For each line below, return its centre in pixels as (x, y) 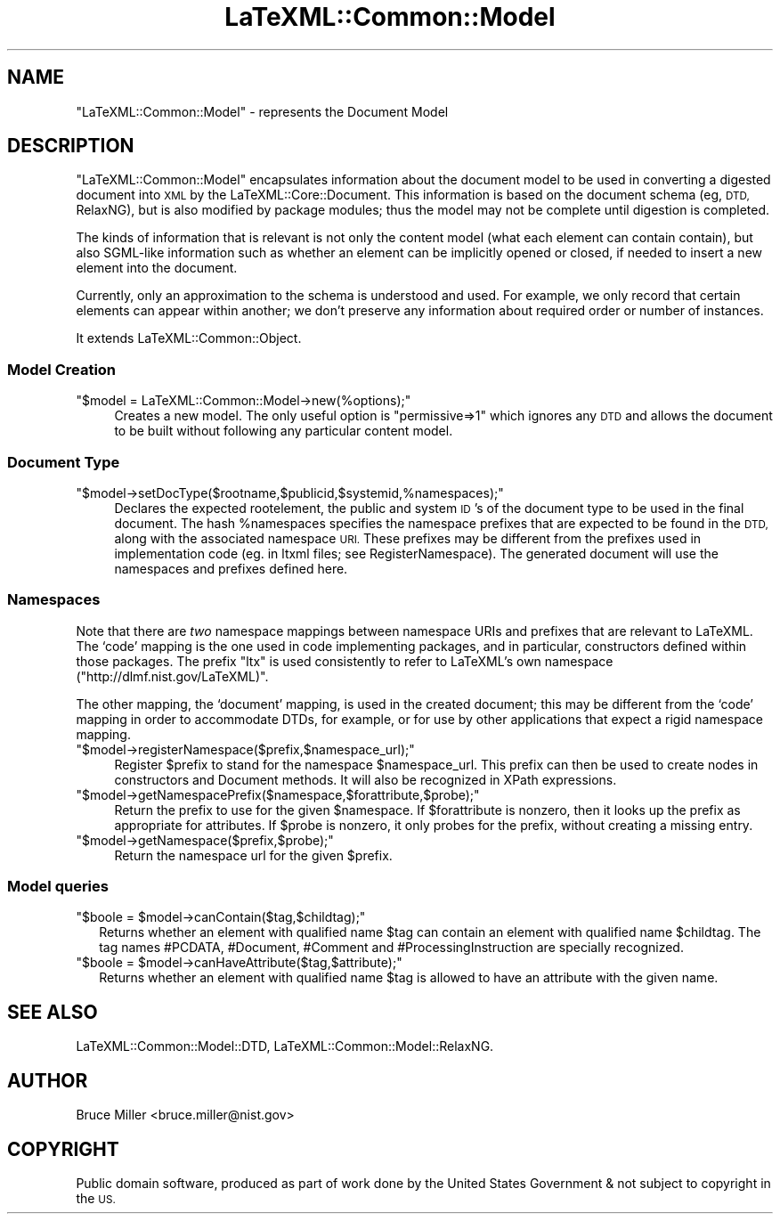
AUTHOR (48, 1080)
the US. (96, 1198)
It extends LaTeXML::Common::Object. (189, 338)
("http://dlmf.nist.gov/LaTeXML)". (172, 676)
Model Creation (62, 369)
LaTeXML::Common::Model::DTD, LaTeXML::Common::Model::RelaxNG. (285, 1046)
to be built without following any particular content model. (284, 431)
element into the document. (157, 268)
